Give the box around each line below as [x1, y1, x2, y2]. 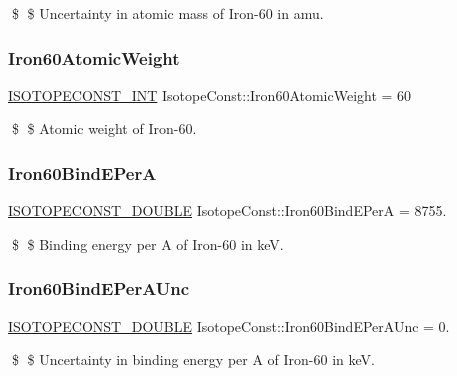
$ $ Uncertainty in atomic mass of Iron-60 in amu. [11, 3, 324, 23]
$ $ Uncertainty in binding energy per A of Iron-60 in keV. [11, 349, 375, 370]
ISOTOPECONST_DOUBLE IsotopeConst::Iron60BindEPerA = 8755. [8, 200, 447, 221]
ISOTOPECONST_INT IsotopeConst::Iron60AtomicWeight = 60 [8, 84, 412, 105]
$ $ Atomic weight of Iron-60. [11, 118, 197, 139]
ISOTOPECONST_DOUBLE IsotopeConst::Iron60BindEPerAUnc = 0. [8, 315, 450, 336]
